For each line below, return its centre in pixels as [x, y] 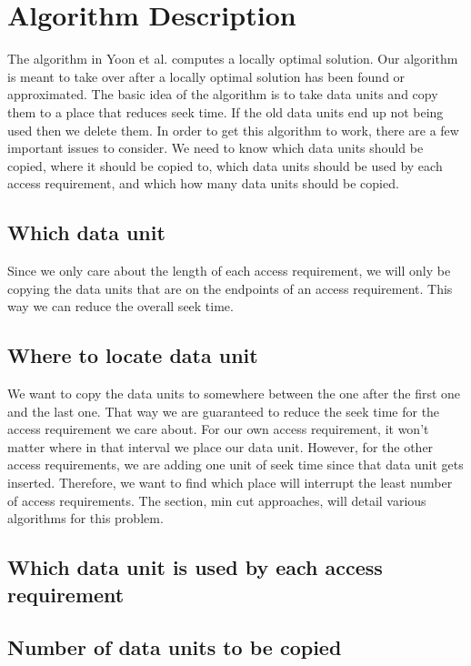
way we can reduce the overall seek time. [120, 306]
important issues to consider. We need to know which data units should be [215, 148]
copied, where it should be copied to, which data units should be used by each [225, 165]
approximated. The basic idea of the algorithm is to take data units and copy [223, 94]
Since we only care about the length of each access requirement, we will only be [229, 271]
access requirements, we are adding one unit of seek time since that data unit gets [235, 464]
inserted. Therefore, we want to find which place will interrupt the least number [230, 483]
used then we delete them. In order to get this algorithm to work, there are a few [233, 130]
